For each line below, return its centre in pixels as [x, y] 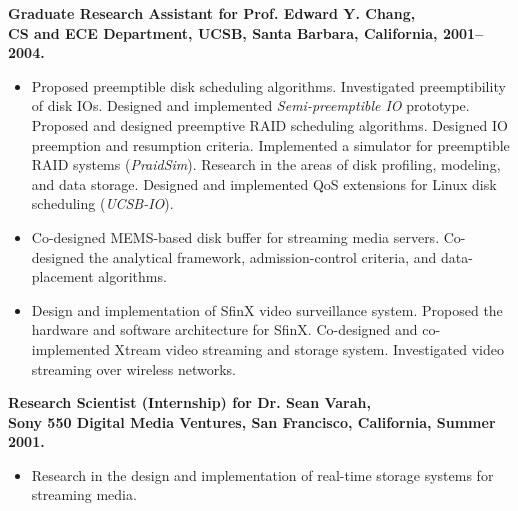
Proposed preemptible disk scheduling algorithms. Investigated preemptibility [268, 85]
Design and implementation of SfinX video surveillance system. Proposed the [267, 309]
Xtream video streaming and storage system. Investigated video [309, 348]
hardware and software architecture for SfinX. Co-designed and [224, 329]
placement [62, 276]
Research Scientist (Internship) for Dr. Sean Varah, [189, 402]
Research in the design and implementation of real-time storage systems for [262, 474]
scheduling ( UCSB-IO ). [102, 203]
